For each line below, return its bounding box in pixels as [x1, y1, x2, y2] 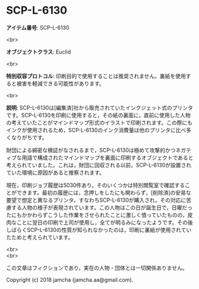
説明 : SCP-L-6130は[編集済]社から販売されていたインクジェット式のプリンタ [6, 104, 193, 111]
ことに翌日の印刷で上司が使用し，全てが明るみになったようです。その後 [16, 219, 193, 226]
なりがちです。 [11, 133, 48, 141]
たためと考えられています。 [6, 234, 74, 241]
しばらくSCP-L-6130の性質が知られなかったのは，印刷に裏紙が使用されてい [6, 226, 192, 233]
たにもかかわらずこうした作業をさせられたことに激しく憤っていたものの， [6, 211, 188, 218]
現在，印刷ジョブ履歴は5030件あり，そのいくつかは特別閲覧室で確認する [6, 181, 185, 188]
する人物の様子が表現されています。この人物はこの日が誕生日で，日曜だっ [11, 204, 193, 211]
